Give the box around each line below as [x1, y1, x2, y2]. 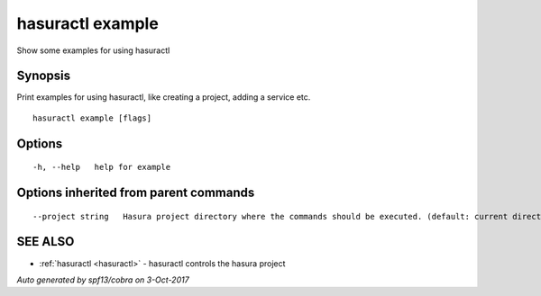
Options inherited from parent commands [16, 185, 255, 201]
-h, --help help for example [32, 162, 171, 173]
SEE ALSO [16, 234, 75, 249]
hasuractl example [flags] [32, 112, 152, 123]
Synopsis [16, 68, 71, 84]
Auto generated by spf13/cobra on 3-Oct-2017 [16, 274, 189, 285]
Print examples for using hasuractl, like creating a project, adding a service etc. [16, 92, 311, 103]
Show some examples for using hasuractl [16, 45, 170, 56]
